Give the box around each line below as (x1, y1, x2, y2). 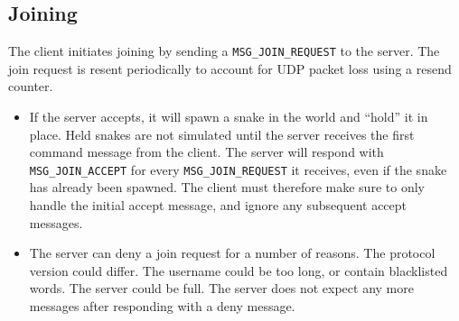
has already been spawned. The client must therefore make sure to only (29, 178, 425, 197)
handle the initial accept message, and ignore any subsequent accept (29, 196, 407, 215)
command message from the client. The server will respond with (29, 142, 384, 161)
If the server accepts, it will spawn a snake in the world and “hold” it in (29, 107, 428, 126)
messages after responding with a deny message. (29, 297, 295, 316)
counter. (8, 77, 53, 96)
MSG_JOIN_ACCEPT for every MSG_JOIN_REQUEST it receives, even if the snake (29, 160, 447, 179)
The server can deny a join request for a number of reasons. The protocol (29, 243, 436, 262)
